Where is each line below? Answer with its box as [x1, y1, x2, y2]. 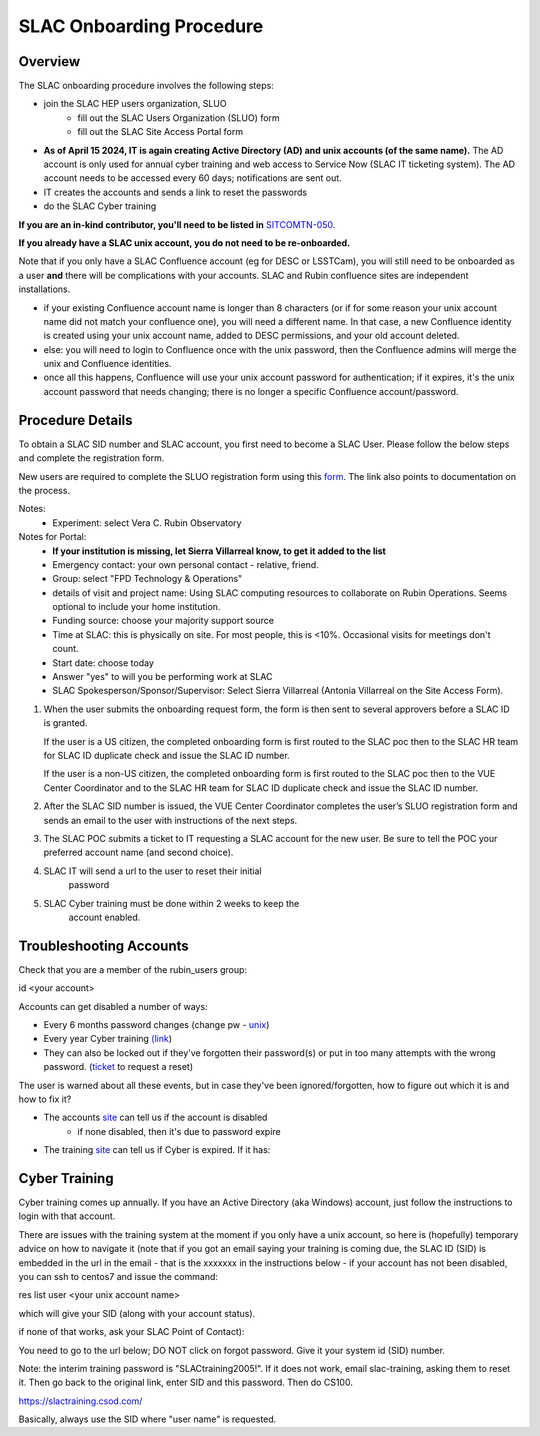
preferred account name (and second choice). [43, 846, 234, 859]
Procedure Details [18, 411, 134, 429]
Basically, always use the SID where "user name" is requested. [18, 1413, 277, 1425]
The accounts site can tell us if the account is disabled [43, 1111, 268, 1124]
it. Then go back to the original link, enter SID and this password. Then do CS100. [18, 1376, 354, 1389]
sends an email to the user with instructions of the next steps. [43, 814, 298, 826]
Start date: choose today [52, 656, 154, 669]
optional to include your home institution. [52, 601, 221, 613]
